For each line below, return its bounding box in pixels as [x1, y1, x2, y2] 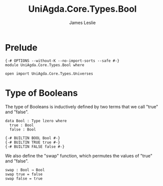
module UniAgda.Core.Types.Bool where [5, 62, 84, 67]
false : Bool [9, 127, 36, 132]
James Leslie [69, 20, 96, 26]
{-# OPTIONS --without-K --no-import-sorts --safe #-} [5, 58, 120, 63]
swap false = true [5, 176, 43, 181]
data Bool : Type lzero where [5, 118, 67, 123]
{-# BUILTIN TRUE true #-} [5, 140, 60, 145]
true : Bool [9, 123, 34, 128]
